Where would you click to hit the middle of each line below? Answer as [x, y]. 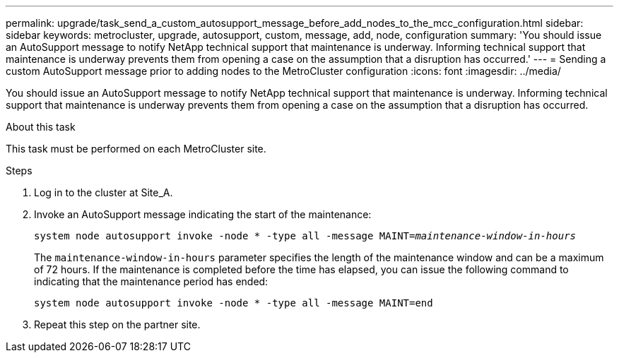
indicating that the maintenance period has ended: [151, 281]
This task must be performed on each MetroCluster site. [136, 149]
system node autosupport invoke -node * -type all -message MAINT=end [234, 303]
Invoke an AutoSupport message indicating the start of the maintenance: [203, 214]
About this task [41, 127]
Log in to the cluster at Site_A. [104, 192]
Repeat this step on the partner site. [117, 324]
